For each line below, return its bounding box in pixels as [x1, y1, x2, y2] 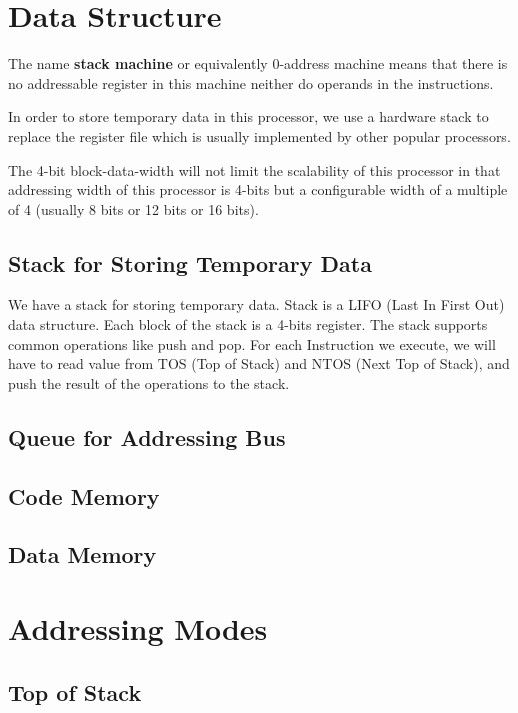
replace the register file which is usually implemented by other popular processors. [8, 125, 511, 146]
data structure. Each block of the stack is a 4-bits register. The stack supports [8, 314, 488, 335]
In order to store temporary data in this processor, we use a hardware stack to [8, 106, 489, 127]
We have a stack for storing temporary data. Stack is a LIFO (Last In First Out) [8, 294, 505, 315]
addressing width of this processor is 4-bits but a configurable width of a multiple [8, 179, 508, 200]
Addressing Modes [8, 607, 268, 648]
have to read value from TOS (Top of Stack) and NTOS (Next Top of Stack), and [8, 353, 510, 374]
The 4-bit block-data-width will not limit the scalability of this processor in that [8, 159, 501, 180]
